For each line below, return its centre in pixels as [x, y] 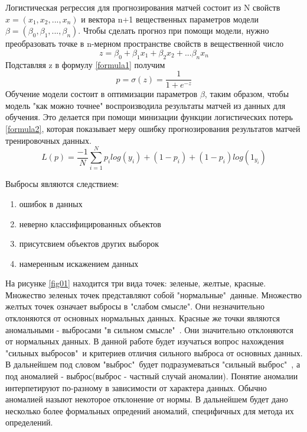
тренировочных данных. [48, 140]
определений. [29, 422]
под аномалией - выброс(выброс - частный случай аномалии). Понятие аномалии [152, 376]
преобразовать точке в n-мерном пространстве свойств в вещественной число [145, 43]
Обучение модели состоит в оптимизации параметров [102, 94]
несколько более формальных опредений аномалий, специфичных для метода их [150, 410]
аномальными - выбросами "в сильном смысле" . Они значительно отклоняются [149, 329]
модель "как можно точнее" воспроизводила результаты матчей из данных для [146, 105]
